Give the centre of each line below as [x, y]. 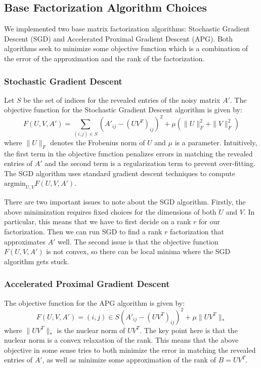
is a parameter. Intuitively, [216, 142]
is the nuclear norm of [91, 330]
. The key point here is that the [189, 330]
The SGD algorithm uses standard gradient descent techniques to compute [120, 173]
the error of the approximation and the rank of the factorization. [104, 58]
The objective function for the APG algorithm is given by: [95, 302]
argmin [15, 184]
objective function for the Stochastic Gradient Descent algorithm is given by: [123, 110]
